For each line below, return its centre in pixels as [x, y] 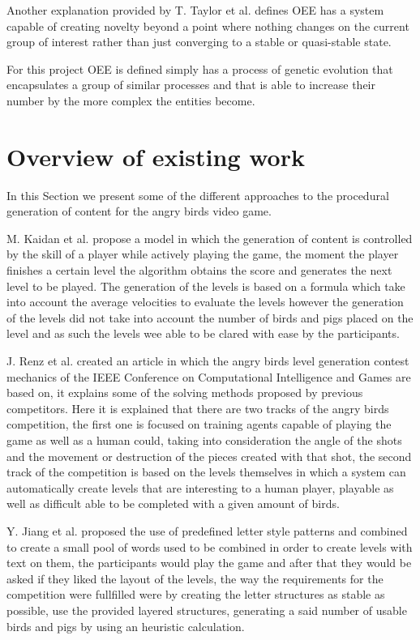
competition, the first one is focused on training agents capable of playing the [199, 424]
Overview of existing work [156, 156]
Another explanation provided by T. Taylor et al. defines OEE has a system [195, 10]
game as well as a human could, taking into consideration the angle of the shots [204, 440]
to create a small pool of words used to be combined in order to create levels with [210, 546]
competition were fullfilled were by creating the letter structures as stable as [196, 594]
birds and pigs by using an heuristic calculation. [126, 626]
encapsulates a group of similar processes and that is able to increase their [191, 85]
